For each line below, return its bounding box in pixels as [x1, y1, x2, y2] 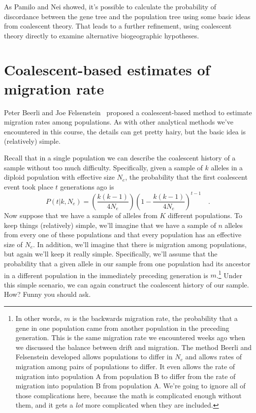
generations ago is [60, 181, 114, 191]
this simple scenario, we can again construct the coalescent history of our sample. [4, 279, 249, 289]
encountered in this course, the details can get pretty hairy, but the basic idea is [4, 126, 246, 136]
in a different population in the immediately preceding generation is [4, 270, 208, 280]
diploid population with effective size [4, 172, 115, 182]
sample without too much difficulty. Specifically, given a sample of [4, 162, 203, 172]
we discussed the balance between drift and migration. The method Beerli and [15, 342, 252, 352]
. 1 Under [216, 268, 242, 280]
